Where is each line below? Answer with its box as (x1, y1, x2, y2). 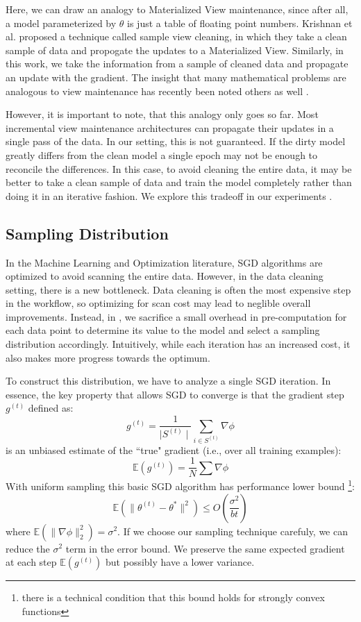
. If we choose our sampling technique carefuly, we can (117, 523, 349, 538)
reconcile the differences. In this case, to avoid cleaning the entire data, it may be (6, 161, 352, 176)
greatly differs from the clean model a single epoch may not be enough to (6, 147, 318, 162)
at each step (6, 555, 57, 569)
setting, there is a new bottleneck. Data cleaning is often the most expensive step (6, 282, 351, 296)
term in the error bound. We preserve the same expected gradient (65, 541, 345, 555)
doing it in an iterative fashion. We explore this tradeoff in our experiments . (6, 188, 333, 203)
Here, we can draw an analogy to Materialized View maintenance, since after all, (6, 2, 349, 16)
